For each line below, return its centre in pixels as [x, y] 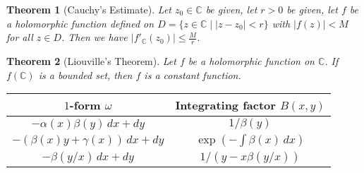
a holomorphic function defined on [80, 23]
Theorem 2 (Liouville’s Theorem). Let [91, 61]
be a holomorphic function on [251, 61]
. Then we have [95, 37]
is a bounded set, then [85, 74]
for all [20, 37]
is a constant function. [193, 74]
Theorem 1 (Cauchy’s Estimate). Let [89, 9]
